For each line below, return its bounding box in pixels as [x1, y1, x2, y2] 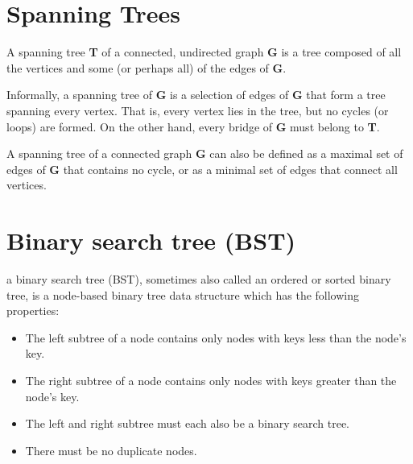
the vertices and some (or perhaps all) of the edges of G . [6, 59, 287, 76]
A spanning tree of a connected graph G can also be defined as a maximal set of [6, 145, 403, 162]
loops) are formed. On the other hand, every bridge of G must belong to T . [6, 118, 380, 135]
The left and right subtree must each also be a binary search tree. [25, 415, 349, 432]
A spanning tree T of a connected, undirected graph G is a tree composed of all [6, 43, 402, 60]
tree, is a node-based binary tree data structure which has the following [6, 286, 360, 303]
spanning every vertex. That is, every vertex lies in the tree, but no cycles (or [6, 101, 389, 118]
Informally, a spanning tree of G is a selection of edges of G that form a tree [6, 86, 386, 103]
